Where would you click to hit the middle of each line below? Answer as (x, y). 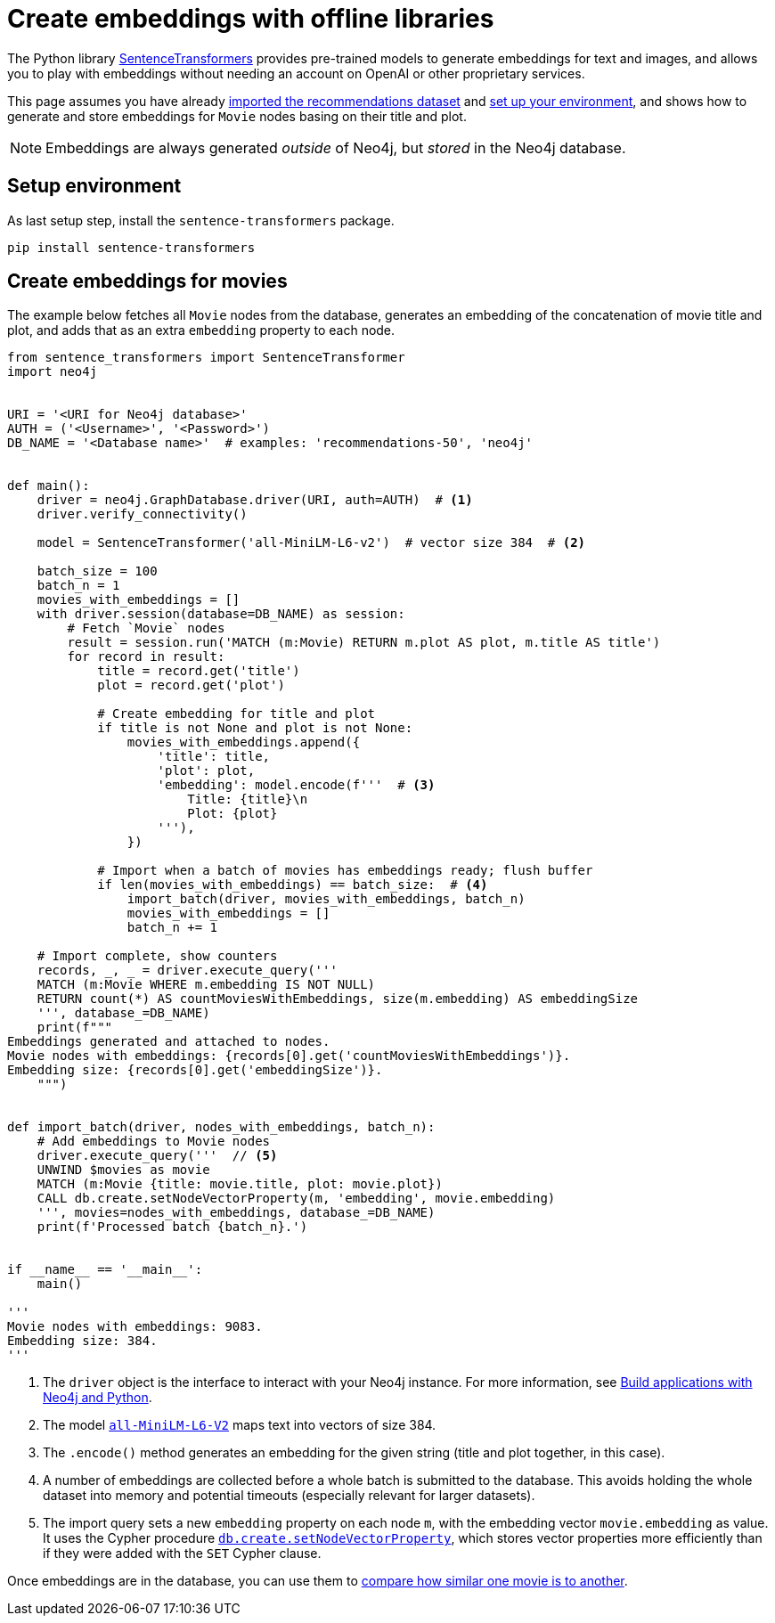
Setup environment (94, 186)
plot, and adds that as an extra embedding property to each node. (201, 330)
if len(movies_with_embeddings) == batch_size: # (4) (293, 885)
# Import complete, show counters (157, 956)
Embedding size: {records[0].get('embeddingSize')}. (195, 1070)
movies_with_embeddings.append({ (244, 742)
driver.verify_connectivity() (142, 514)
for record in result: (146, 657)
